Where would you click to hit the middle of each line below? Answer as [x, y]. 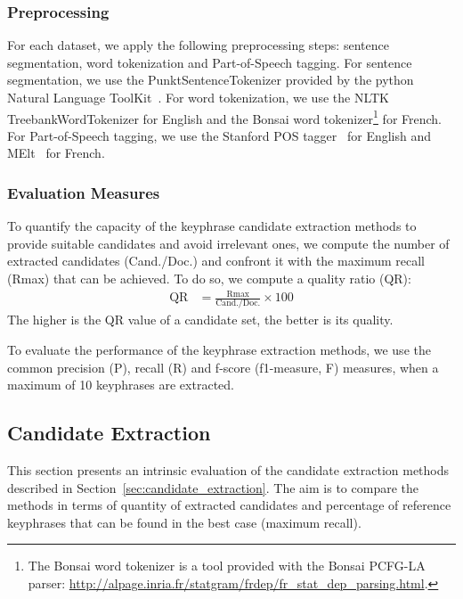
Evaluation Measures [84, 192]
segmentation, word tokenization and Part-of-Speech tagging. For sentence [210, 62]
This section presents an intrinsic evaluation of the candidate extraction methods [228, 470]
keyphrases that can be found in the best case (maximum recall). [184, 522]
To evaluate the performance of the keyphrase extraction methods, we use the [219, 350]
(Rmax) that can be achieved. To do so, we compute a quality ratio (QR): [209, 279]
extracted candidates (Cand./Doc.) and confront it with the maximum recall [216, 261]
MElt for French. [56, 153]
